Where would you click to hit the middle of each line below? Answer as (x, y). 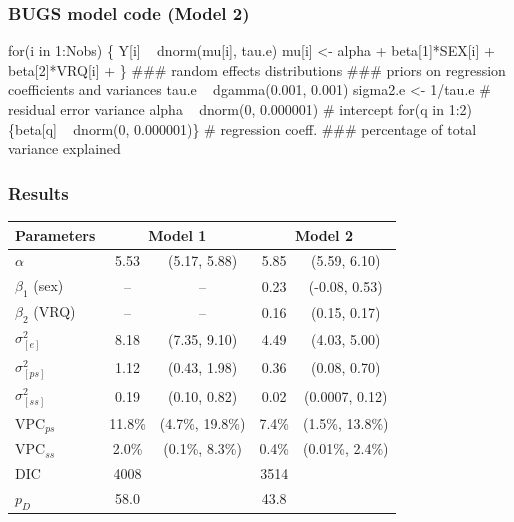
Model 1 (177, 234)
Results (38, 192)
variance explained (64, 148)
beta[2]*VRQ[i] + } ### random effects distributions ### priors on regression (257, 69)
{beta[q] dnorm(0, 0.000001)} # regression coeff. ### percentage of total (242, 128)
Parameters (55, 234)
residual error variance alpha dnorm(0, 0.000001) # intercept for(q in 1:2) (240, 109)
